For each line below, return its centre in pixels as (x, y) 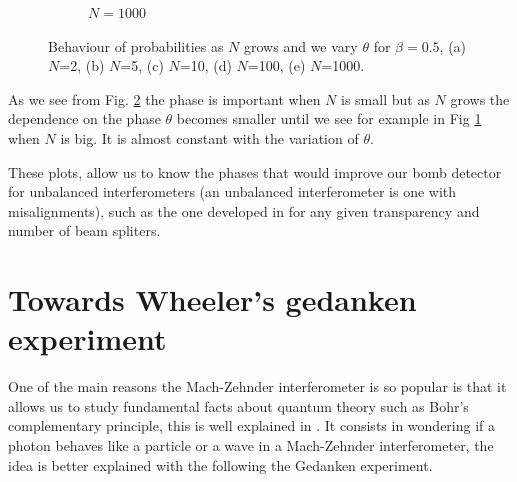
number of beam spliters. (84, 230)
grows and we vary (301, 45)
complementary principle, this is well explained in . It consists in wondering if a (252, 425)
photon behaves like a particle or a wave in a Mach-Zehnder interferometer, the (251, 445)
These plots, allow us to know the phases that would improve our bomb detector (255, 171)
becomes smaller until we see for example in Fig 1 (329, 118)
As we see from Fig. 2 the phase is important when (164, 98)
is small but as (385, 98)
